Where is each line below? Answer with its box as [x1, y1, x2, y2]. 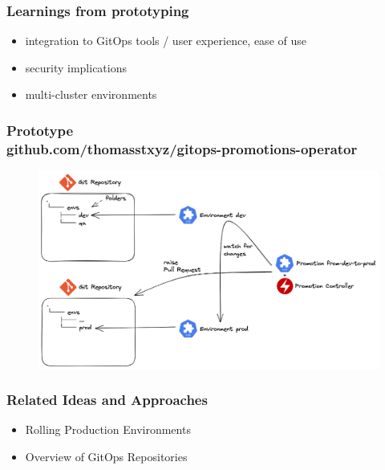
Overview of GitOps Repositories [25, 448, 188, 465]
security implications [25, 59, 127, 76]
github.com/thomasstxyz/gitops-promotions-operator [6, 138, 358, 158]
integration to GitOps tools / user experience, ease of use [25, 32, 306, 49]
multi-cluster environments [25, 86, 157, 103]
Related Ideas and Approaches [6, 390, 208, 410]
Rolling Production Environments [25, 421, 191, 438]
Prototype [6, 120, 74, 140]
